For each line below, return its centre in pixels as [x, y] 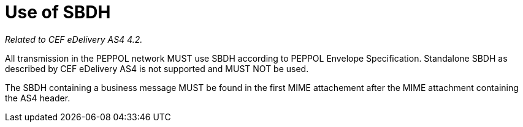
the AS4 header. [38, 98]
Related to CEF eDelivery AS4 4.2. [74, 39]
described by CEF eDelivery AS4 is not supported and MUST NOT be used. [157, 68]
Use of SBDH [58, 12]
